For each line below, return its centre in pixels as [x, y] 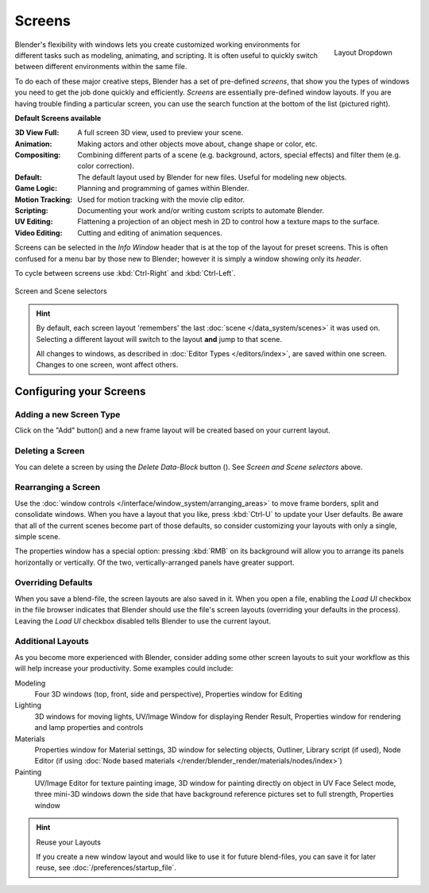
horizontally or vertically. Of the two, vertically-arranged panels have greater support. [155, 562]
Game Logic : [36, 188]
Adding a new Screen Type [68, 415]
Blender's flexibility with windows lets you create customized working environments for [158, 45]
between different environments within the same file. [101, 67]
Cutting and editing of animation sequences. [150, 233]
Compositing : [38, 155]
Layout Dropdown [363, 52]
